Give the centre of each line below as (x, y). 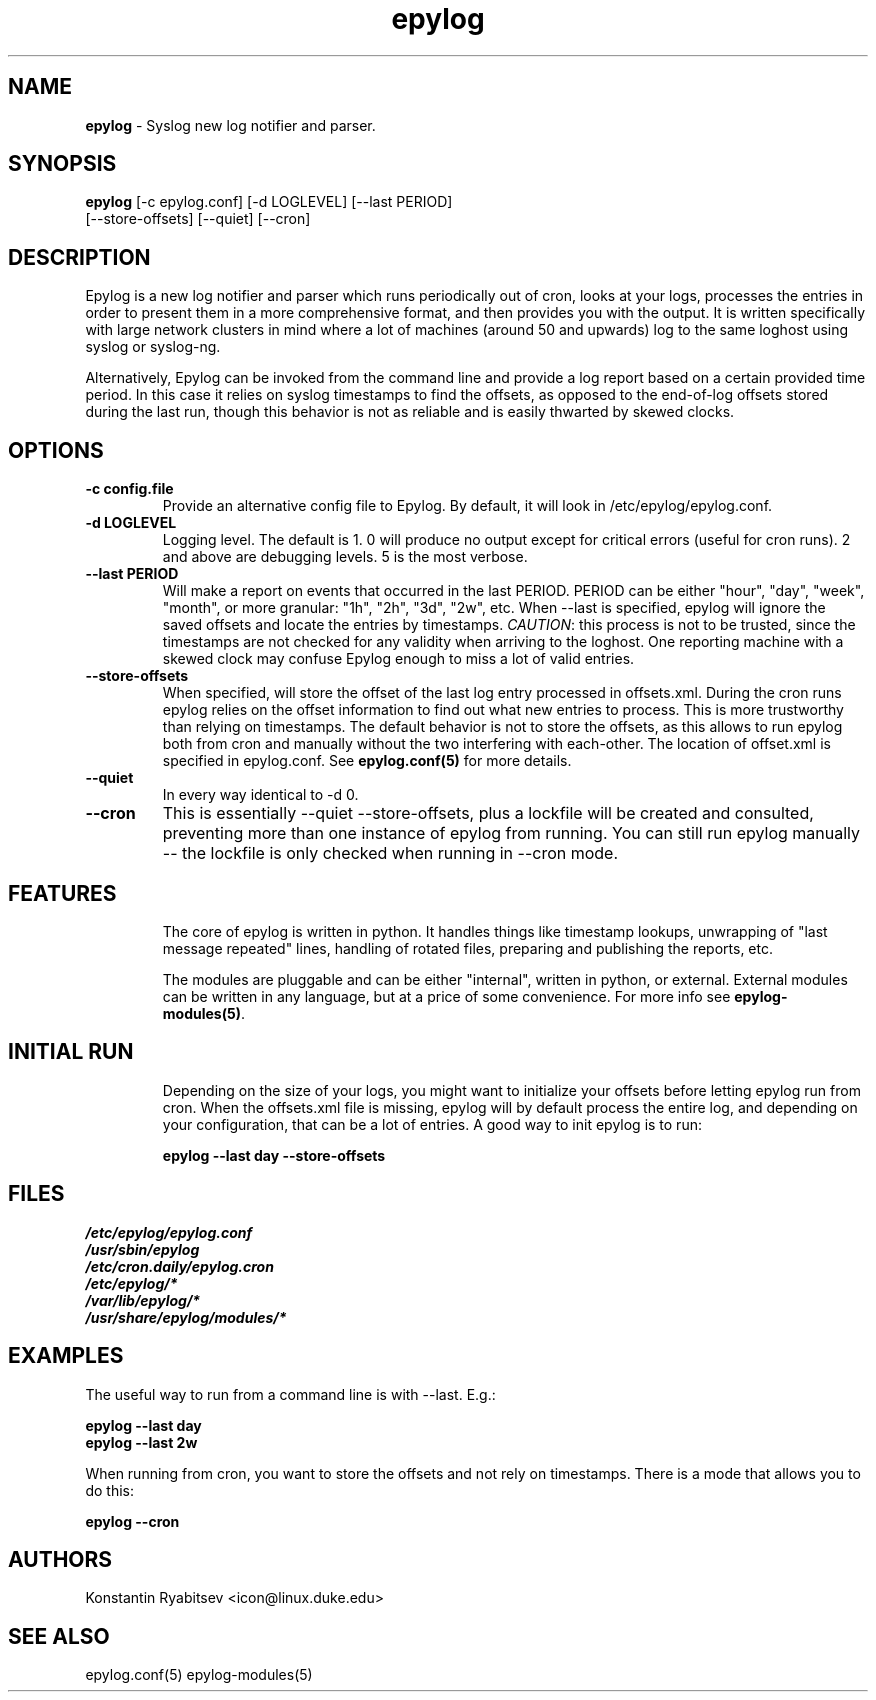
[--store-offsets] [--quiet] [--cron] (198, 219)
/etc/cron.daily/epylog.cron (179, 1266)
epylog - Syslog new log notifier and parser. (230, 125)
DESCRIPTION (79, 257)
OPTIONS (56, 450)
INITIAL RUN (71, 1052)
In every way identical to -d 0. (260, 795)
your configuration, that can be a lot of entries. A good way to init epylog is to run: (432, 1124)
